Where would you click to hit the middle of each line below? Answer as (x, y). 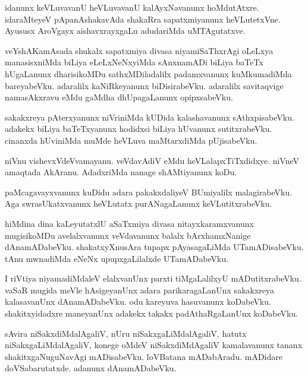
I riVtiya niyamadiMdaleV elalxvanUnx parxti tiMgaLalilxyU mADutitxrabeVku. (153, 278)
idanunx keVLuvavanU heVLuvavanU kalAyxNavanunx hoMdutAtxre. (132, 7)
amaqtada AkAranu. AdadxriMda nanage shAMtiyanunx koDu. (121, 172)
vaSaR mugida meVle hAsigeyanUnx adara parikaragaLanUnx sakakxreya (140, 290)
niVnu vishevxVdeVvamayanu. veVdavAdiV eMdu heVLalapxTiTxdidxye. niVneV (152, 160)
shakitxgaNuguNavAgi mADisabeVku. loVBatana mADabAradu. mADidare (144, 356)
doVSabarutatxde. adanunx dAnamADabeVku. (91, 368)
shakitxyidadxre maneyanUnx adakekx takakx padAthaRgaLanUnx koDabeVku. (152, 313)
